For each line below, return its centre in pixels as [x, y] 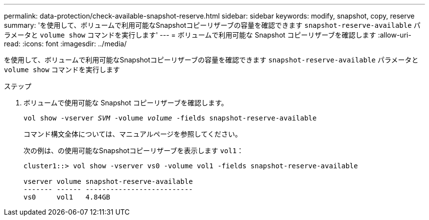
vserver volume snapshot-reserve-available [108, 181]
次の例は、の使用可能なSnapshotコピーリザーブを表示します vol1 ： [134, 150]
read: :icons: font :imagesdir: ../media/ [65, 44]
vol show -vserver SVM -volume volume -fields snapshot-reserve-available [170, 118]
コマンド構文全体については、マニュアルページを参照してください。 [133, 134]
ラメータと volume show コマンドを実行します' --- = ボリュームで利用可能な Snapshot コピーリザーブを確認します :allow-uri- [208, 35]
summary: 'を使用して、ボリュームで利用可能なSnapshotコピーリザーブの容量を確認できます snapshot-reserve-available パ [212, 25]
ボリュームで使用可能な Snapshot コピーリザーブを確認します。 [126, 103]
